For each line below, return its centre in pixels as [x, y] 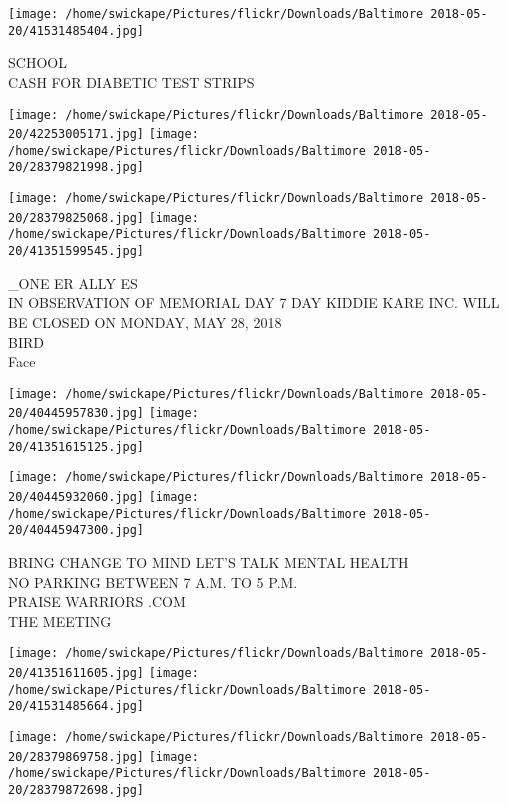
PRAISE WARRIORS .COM [97, 601]
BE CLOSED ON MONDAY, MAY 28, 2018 [145, 321]
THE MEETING [60, 620]
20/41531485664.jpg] [76, 706]
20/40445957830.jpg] [76, 413]
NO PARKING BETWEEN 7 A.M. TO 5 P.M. [153, 581]
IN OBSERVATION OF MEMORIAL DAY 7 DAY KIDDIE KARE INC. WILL [254, 302]
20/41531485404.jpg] [76, 30]
